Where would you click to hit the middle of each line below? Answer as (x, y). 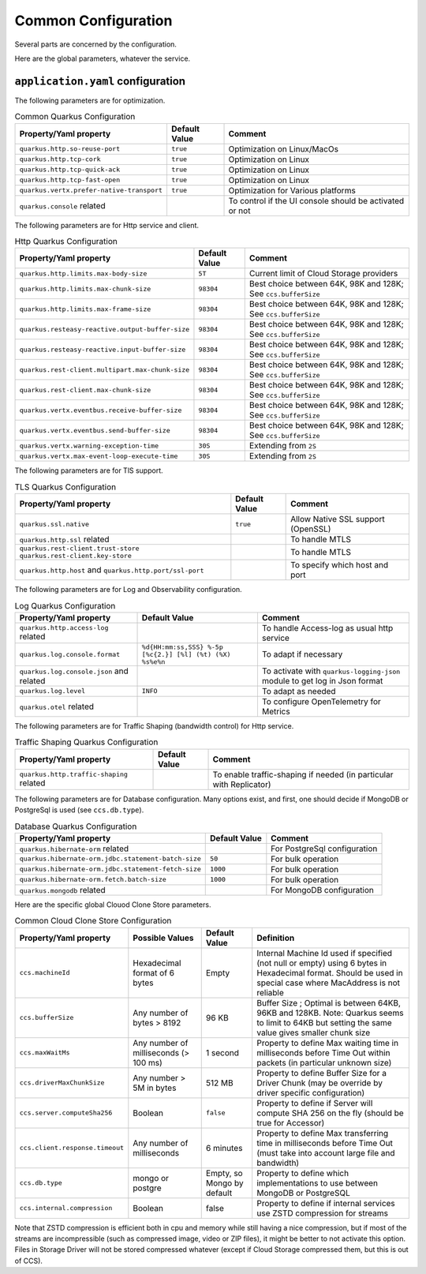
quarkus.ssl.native (54, 524)
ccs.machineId (45, 973)
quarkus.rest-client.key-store (75, 556)
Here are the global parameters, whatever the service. (103, 58)
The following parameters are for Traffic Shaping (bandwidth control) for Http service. (154, 725)
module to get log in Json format (322, 680)
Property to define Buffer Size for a (321, 1073)
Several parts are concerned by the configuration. (96, 44)
